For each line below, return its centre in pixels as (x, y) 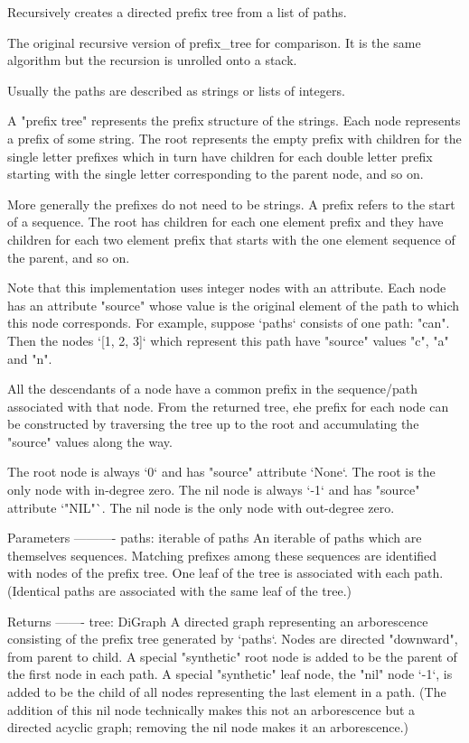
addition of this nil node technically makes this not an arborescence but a (211, 709)
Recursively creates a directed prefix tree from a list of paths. (177, 12)
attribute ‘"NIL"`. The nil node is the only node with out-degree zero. (201, 507)
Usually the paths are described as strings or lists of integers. (176, 90)
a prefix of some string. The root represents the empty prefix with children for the (234, 138)
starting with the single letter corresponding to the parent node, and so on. (216, 174)
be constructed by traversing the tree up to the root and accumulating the (213, 424)
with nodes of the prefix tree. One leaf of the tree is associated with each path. (225, 573)
